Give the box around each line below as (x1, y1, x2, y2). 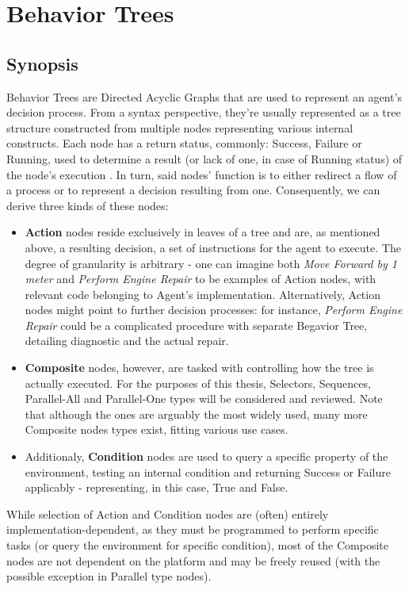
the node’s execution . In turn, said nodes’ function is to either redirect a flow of (6, 166, 397, 182)
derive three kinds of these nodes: (6, 197, 169, 213)
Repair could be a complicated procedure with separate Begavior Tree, (25, 316, 368, 333)
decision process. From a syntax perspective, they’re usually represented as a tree (6, 104, 401, 121)
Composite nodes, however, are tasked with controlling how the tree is (25, 359, 374, 376)
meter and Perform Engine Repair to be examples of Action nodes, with (25, 270, 377, 287)
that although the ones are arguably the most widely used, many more (25, 405, 368, 422)
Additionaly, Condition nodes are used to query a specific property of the (25, 448, 388, 465)
